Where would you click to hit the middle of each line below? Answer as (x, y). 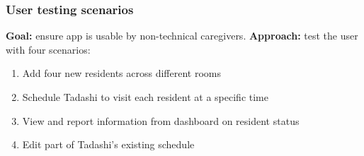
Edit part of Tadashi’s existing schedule (108, 144)
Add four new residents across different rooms (121, 73)
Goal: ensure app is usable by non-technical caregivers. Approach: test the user (182, 36)
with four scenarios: (48, 49)
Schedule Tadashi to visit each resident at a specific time (145, 97)
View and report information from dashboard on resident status (161, 120)
